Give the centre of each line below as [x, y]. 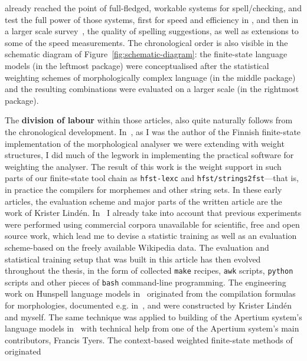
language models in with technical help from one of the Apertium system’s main [152, 328]
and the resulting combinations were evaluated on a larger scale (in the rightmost [152, 89]
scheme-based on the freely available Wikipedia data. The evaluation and [137, 247]
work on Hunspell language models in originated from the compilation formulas [150, 293]
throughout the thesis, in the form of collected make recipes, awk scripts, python [149, 270]
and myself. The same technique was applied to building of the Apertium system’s [153, 316]
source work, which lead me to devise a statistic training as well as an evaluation [151, 236]
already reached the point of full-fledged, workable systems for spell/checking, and [153, 8]
